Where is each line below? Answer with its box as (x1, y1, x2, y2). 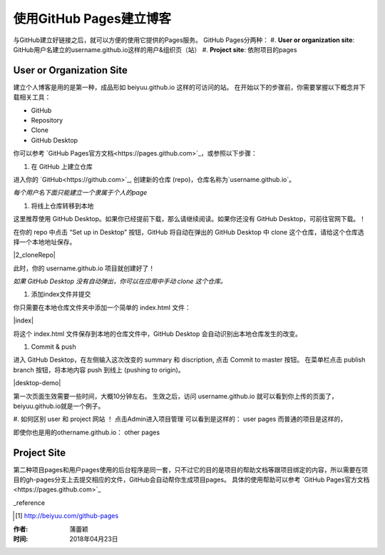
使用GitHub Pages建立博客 (13, 11, 171, 26)
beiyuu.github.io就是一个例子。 (13, 402, 105, 410)
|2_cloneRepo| (13, 250, 56, 260)
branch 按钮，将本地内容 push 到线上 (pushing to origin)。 (13, 365, 185, 374)
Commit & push (31, 342, 76, 351)
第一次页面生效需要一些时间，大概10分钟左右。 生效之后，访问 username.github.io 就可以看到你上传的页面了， (13, 392, 338, 400)
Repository (31, 116, 63, 125)
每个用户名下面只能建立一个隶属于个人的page (13, 188, 148, 197)
